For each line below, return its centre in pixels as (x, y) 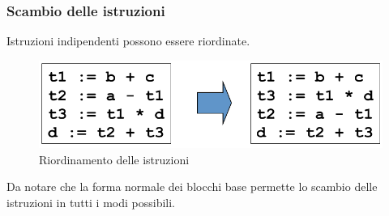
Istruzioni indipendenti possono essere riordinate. (128, 41)
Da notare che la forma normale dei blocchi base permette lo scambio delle (192, 186)
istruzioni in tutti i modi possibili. (91, 203)
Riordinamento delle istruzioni (114, 159)
